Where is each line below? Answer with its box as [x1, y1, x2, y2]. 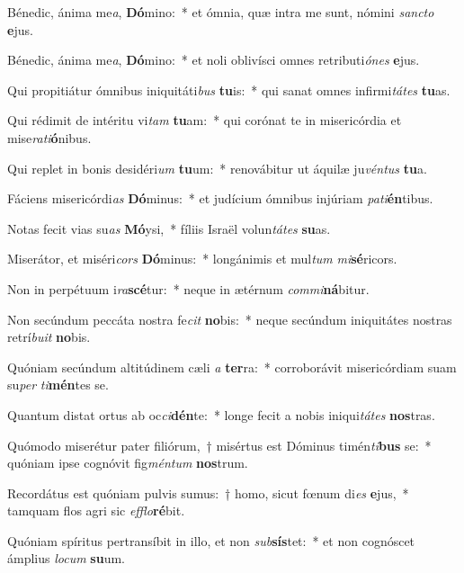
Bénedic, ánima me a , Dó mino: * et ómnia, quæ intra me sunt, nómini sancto [7, 3, 434, 21]
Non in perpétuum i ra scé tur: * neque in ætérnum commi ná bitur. [7, 279, 370, 298]
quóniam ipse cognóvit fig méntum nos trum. [7, 453, 248, 472]
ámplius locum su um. [7, 549, 125, 568]
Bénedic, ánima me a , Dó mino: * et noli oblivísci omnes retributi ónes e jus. [7, 50, 420, 69]
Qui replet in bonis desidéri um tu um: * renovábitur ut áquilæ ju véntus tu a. [7, 158, 427, 177]
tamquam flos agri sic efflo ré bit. [7, 501, 185, 520]
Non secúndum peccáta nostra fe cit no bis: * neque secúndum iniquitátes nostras [7, 309, 452, 328]
